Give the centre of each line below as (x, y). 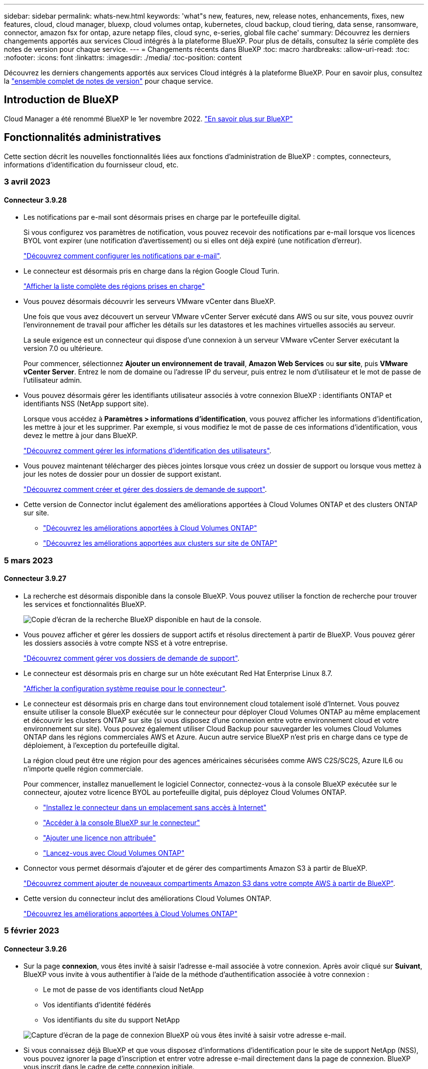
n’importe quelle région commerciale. (83, 768)
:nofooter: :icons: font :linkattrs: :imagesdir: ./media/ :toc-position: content (123, 58)
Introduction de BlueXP (61, 100)
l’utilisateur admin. (53, 380)
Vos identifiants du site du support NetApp (111, 1020)
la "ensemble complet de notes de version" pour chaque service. (109, 81)
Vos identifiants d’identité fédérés (97, 1005)
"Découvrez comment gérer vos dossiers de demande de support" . (132, 658)
